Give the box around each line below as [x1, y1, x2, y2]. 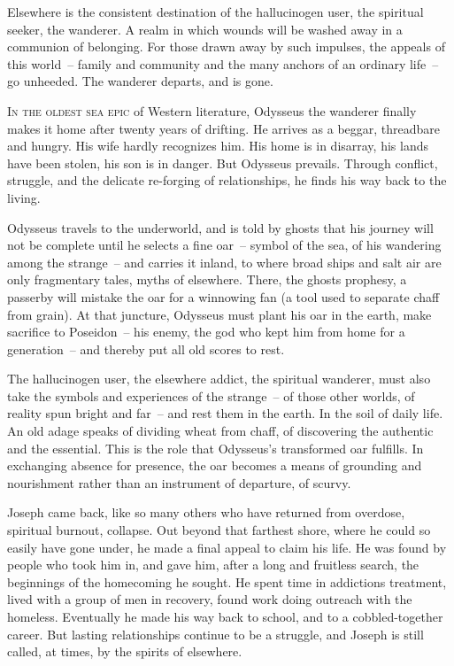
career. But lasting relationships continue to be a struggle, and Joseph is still [7, 624, 424, 643]
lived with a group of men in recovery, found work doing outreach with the [7, 590, 412, 608]
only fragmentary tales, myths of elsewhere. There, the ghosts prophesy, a [7, 270, 407, 289]
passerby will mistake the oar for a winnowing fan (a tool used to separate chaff [7, 287, 440, 306]
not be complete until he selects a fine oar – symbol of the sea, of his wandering [7, 236, 442, 254]
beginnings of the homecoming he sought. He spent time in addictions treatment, [7, 572, 447, 591]
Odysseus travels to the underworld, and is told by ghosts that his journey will [7, 218, 434, 236]
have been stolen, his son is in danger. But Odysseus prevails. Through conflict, [7, 153, 438, 172]
